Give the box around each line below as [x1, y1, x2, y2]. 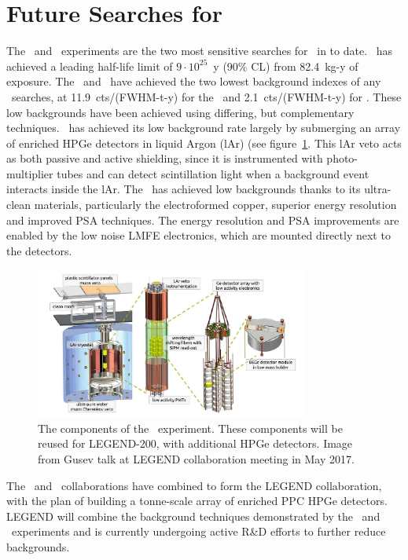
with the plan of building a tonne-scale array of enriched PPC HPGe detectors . [6, 492, 388, 509]
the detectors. [6, 242, 72, 258]
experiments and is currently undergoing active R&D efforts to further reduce [11, 523, 386, 540]
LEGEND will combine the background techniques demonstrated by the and [6, 507, 380, 524]
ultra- [364, 181, 391, 197]
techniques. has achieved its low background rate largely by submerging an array [6, 119, 401, 136]
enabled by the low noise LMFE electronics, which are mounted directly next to [6, 227, 391, 243]
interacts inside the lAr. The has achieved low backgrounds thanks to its [6, 181, 361, 197]
